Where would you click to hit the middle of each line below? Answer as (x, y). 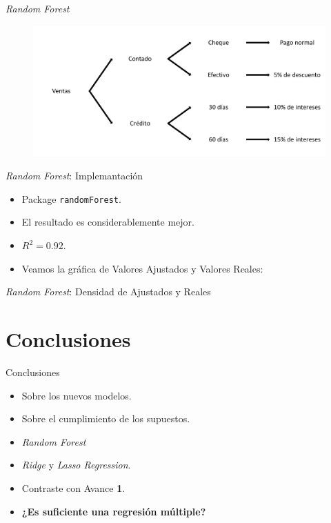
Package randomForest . (71, 198)
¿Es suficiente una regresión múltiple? (114, 511)
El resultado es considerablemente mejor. (108, 222)
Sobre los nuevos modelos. (77, 395)
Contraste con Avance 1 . (73, 487)
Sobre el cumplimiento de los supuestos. (106, 418)
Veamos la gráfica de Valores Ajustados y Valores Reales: (142, 268)
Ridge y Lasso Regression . (76, 465)
